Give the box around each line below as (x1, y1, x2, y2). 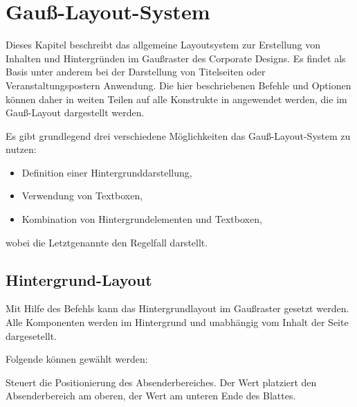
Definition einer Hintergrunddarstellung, (21, 165, 192, 179)
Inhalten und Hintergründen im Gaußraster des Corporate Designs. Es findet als (6, 51, 346, 65)
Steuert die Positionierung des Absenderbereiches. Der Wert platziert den (6, 374, 317, 389)
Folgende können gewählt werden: (6, 352, 148, 366)
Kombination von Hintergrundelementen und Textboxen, (21, 212, 262, 226)
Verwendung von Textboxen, (21, 188, 143, 203)
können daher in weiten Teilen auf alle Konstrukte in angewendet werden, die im (6, 91, 347, 106)
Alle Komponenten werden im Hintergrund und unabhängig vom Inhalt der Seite (6, 315, 349, 329)
